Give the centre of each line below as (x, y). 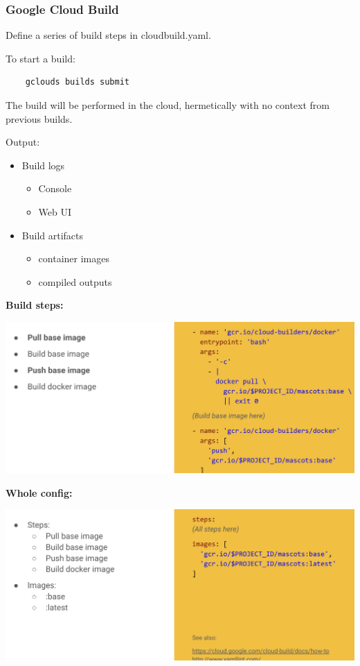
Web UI (55, 211)
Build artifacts (53, 235)
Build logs (43, 165)
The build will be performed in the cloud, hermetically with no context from (168, 105)
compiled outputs (75, 281)
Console (55, 188)
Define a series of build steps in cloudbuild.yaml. (108, 35)
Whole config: (39, 492)
